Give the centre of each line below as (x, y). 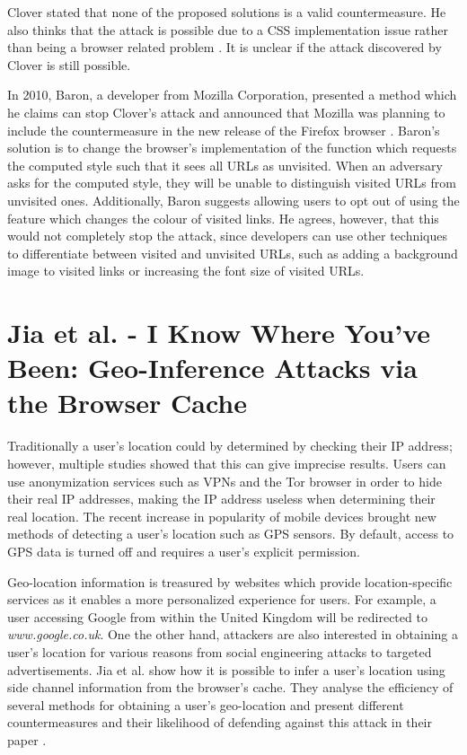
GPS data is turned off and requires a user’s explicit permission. (184, 551)
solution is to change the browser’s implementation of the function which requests (232, 148)
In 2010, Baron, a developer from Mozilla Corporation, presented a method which (232, 95)
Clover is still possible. (69, 64)
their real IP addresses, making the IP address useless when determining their (221, 499)
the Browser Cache (127, 403)
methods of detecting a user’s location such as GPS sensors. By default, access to (231, 534)
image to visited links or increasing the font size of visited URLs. (186, 271)
